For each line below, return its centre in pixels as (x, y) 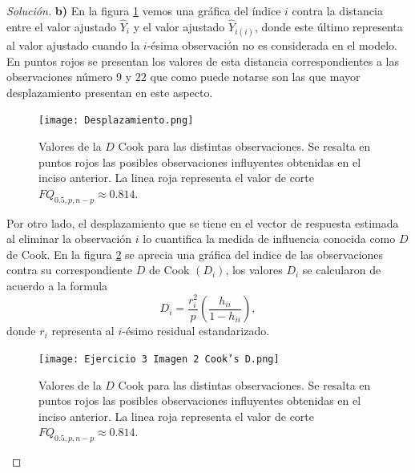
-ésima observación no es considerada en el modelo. (272, 45)
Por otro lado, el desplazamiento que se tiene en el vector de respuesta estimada (203, 222)
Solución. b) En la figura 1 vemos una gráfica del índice (144, 10)
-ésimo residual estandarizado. (196, 331)
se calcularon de (342, 270)
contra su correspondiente (69, 270)
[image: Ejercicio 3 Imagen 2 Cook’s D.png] (159, 359)
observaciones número (60, 77)
